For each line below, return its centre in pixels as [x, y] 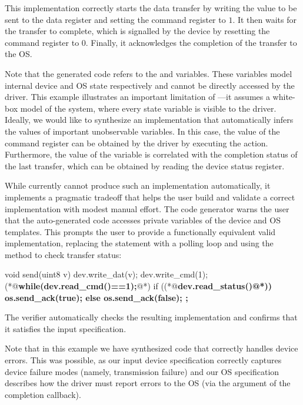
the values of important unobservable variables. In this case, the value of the [142, 131]
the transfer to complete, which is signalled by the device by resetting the [137, 31]
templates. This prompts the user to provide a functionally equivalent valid [140, 231]
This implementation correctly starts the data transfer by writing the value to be [151, 8]
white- [284, 97]
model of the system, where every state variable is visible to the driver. [148, 108]
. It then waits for [264, 19]
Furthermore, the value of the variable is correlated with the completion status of [151, 154]
